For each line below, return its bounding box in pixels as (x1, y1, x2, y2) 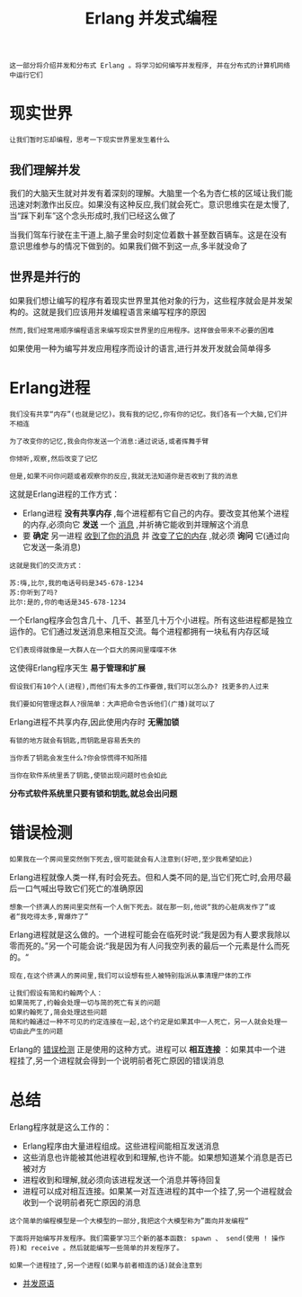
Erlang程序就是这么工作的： (9, 1121, 112, 1132)
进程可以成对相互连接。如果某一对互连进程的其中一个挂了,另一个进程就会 (22, 1185, 293, 1196)
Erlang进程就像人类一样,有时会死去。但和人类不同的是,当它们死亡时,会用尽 (9, 871, 285, 882)
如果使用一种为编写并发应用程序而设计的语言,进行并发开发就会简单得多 (9, 343, 272, 354)
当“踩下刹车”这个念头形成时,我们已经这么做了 (9, 210, 177, 221)
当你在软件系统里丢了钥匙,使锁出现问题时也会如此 (9, 770, 168, 779)
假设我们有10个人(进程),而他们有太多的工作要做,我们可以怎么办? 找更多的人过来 (9, 681, 270, 691)
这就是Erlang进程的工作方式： (9, 488, 120, 500)
